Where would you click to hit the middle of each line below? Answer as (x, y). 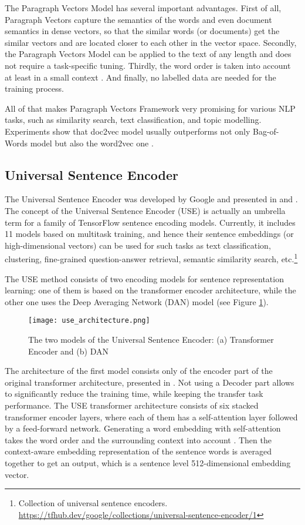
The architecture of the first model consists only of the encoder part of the (139, 371)
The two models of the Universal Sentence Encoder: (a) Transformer (151, 339)
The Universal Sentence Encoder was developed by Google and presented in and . (151, 199)
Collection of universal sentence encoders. (93, 503)
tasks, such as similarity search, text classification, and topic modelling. (133, 120)
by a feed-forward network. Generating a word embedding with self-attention (143, 428)
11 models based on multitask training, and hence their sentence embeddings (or (149, 234)
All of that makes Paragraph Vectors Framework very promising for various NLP (150, 108)
